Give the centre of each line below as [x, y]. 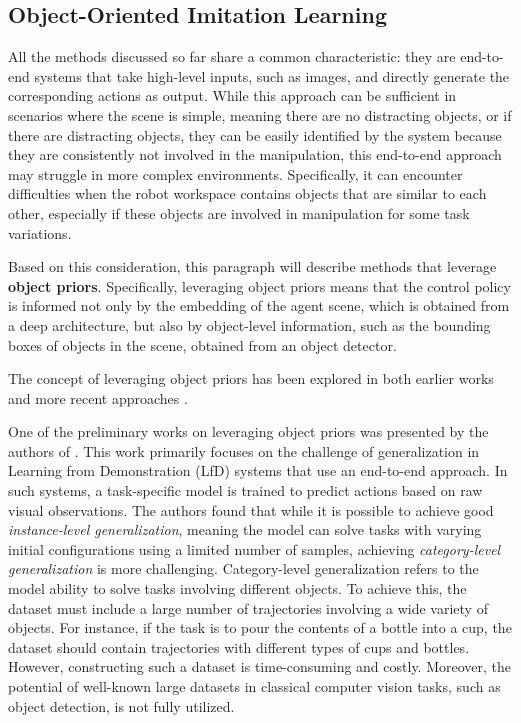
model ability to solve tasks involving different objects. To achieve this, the [237, 588]
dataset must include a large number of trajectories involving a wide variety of [248, 607]
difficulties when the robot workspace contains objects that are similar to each [247, 193]
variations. [40, 232]
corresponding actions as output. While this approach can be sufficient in [232, 95]
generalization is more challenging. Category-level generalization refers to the [243, 568]
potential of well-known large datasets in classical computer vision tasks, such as [254, 686]
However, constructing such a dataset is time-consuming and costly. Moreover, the [260, 666]
